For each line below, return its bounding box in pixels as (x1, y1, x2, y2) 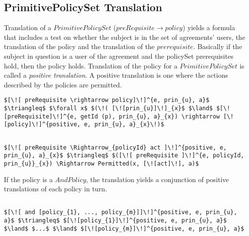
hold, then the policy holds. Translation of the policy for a (4, 60, 178, 70)
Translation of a (4, 22, 52, 33)
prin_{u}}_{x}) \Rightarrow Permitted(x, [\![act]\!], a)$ (4, 160, 199, 167)
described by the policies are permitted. (4, 79, 122, 89)
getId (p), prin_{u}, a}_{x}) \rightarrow (80, 113, 220, 120)
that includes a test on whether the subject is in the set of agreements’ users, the (4, 32, 246, 42)
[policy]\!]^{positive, (4, 121, 81, 128)
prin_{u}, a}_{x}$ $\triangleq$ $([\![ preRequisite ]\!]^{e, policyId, (4, 152, 244, 159)
